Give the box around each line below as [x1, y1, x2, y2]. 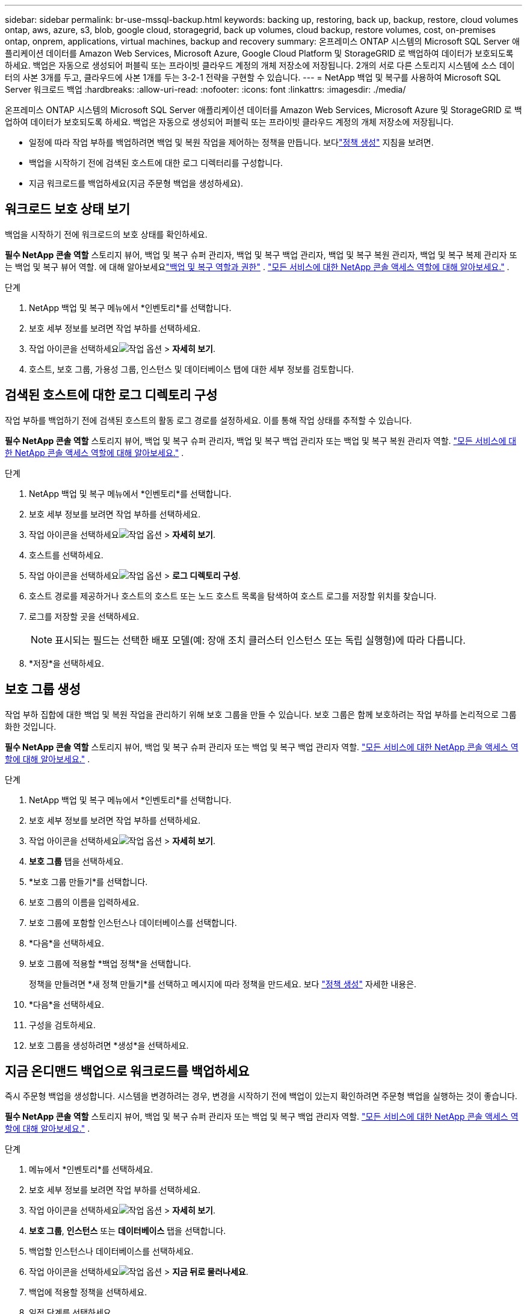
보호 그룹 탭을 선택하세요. [29, 856, 123, 866]
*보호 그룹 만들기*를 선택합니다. [29, 876, 148, 887]
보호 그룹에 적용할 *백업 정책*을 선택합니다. [29, 958, 191, 969]
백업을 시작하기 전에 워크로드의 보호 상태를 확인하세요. [5, 229, 208, 239]
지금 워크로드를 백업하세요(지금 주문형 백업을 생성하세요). [29, 178, 243, 188]
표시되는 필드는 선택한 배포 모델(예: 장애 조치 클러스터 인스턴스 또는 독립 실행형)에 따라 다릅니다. [55, 634, 466, 646]
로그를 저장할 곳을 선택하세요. [29, 611, 140, 622]
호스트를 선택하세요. [29, 549, 103, 560]
